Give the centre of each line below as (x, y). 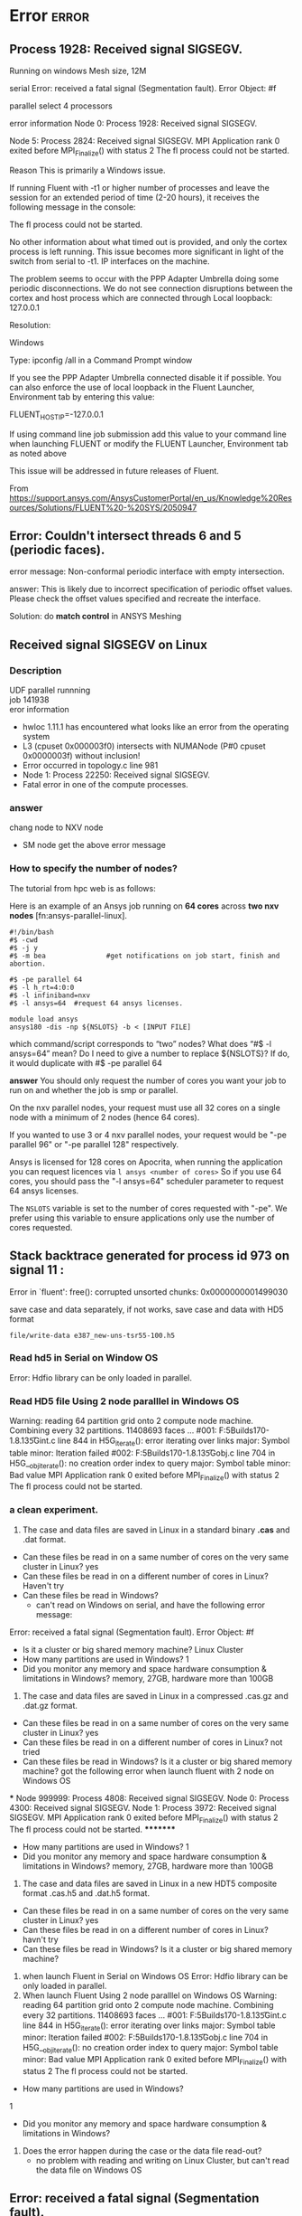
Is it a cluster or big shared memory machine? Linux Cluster (133, 1649)
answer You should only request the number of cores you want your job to (148, 1080)
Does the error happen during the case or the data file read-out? (142, 2150)
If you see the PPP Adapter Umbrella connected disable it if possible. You (146, 377)
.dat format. (44, 1539)
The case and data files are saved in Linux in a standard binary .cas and (156, 1530)
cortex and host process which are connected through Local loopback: (141, 297)
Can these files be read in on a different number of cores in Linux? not (152, 1742)
